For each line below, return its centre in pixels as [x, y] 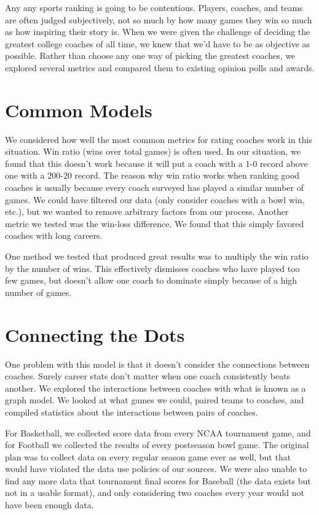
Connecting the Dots [95, 334]
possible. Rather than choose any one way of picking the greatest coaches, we [150, 56]
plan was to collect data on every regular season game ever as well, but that [148, 456]
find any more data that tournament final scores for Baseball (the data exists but [158, 480]
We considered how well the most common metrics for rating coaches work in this [159, 139]
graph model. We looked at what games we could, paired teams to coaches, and [155, 400]
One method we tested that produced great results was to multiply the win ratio [157, 256]
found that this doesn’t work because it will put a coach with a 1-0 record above [156, 163]
